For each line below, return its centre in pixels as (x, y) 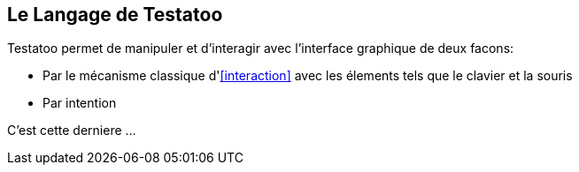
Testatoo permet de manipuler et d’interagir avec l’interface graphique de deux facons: (261, 49)
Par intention (80, 103)
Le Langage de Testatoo (115, 15)
